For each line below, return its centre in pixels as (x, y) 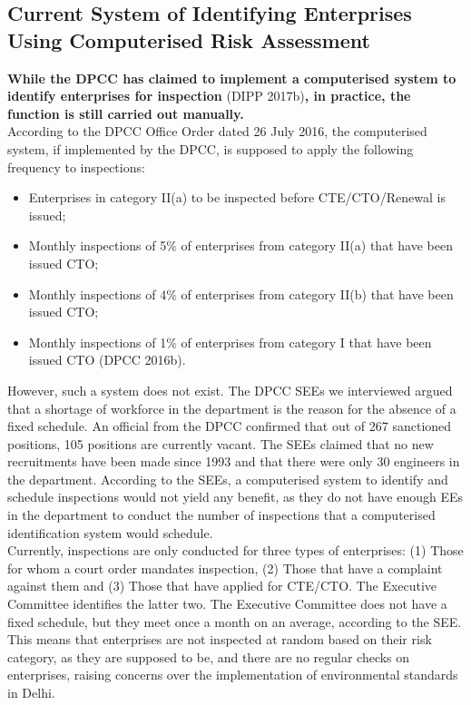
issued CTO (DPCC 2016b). (107, 360)
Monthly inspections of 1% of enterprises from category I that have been (230, 342)
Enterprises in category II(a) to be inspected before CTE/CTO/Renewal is (237, 197)
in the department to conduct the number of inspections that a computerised (221, 515)
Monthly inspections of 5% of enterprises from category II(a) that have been (240, 245)
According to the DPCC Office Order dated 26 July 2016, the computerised (217, 131)
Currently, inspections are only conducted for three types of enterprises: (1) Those (235, 550)
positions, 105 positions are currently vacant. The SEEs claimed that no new (221, 443)
